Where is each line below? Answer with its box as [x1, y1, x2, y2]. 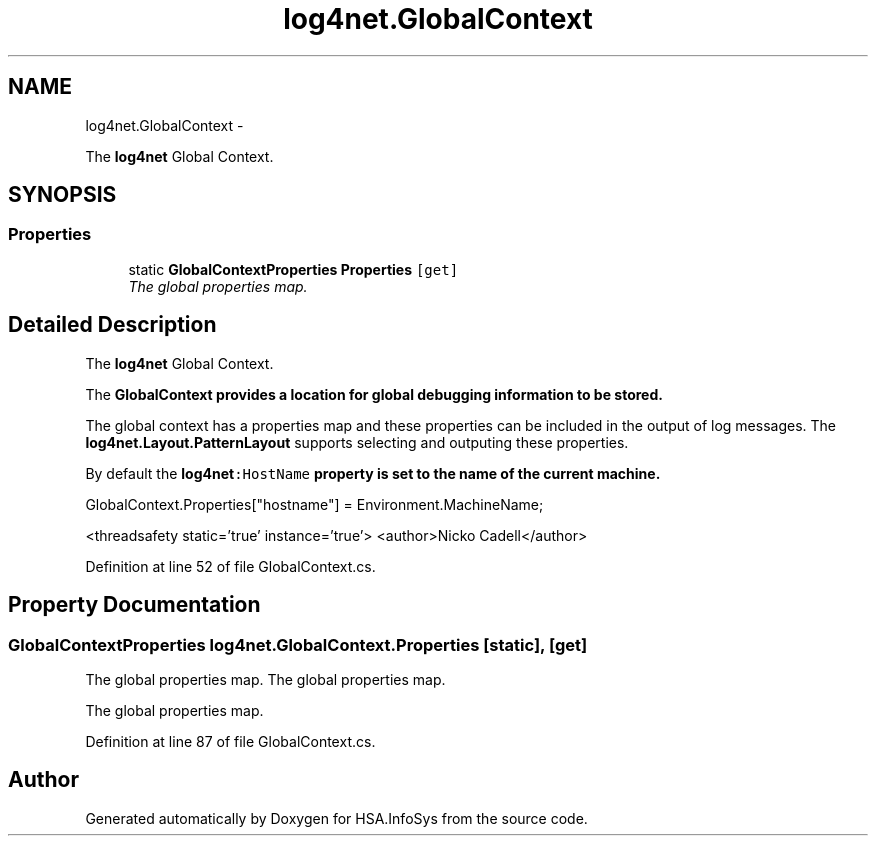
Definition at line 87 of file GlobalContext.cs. [85, 732, 376, 750]
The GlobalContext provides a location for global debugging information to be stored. [85, 385, 663, 403]
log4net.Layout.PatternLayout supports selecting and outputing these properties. [85, 433, 629, 451]
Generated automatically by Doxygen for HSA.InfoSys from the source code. [85, 809, 588, 827]
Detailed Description [8, 312, 217, 338]
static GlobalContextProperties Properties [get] [128, 260, 459, 278]
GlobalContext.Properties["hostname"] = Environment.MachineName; [85, 495, 544, 513]
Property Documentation [8, 592, 261, 618]
